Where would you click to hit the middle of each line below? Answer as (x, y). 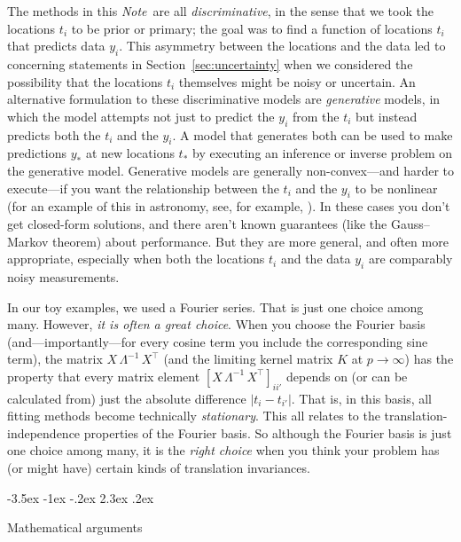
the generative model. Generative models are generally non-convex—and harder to (231, 170)
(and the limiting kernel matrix (248, 359)
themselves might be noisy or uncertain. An (297, 81)
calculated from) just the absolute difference (127, 398)
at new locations (130, 153)
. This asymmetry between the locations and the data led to (282, 46)
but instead (387, 116)
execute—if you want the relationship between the (143, 188)
